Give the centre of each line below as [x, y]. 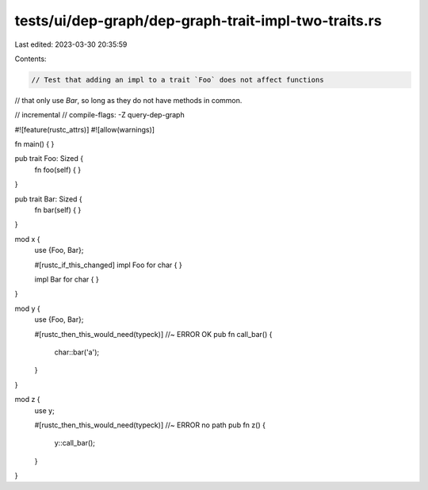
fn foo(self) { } [58, 170]
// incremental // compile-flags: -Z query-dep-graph [100, 115]
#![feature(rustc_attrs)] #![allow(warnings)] [84, 129]
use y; [44, 410]
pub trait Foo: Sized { [49, 159]
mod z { [27, 400]
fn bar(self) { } [58, 210]
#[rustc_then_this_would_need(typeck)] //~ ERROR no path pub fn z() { [150, 425]
